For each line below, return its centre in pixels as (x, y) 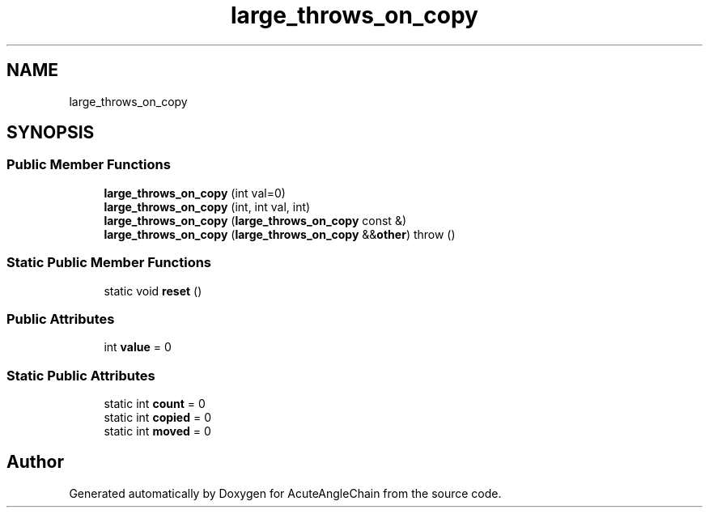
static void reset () (153, 291)
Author (35, 462)
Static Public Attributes (81, 375)
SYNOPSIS (51, 133)
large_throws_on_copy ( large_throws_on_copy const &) (255, 220)
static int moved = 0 (157, 431)
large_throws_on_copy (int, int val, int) (207, 206)
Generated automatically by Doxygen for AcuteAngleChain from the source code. (285, 493)
